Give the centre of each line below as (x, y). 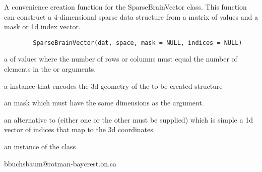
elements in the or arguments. (50, 69)
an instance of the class (40, 146)
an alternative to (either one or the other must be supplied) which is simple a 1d (128, 119)
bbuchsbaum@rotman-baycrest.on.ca (60, 163)
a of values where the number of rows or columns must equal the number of (121, 59)
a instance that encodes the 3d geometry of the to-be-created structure (113, 85)
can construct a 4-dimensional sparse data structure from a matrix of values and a (131, 16)
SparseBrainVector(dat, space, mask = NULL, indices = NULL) (138, 43)
